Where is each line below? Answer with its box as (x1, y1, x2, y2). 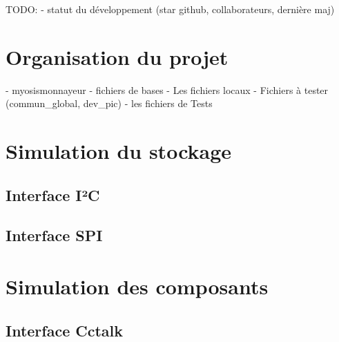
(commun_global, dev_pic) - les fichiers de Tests (6, 96, 213, 111)
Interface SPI (6, 225, 103, 246)
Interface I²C (6, 184, 100, 205)
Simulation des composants (6, 272, 269, 301)
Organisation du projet (6, 42, 229, 70)
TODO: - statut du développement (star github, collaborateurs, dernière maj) (6, 2, 335, 16)
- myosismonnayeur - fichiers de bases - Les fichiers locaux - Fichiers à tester (6, 82, 329, 97)
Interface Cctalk (6, 319, 124, 341)
